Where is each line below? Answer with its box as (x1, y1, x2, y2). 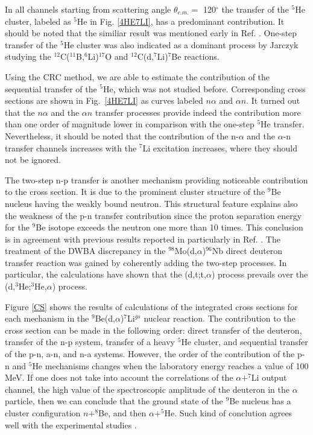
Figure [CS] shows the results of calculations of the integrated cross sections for (5, 300, 298, 313)
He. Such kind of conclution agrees (164, 407, 292, 419)
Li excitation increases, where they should (142, 141, 297, 154)
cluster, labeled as (5, 14, 71, 27)
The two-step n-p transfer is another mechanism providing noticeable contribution (5, 173, 308, 186)
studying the (5, 50, 51, 63)
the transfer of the (221, 3, 289, 15)
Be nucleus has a (229, 395, 291, 407)
